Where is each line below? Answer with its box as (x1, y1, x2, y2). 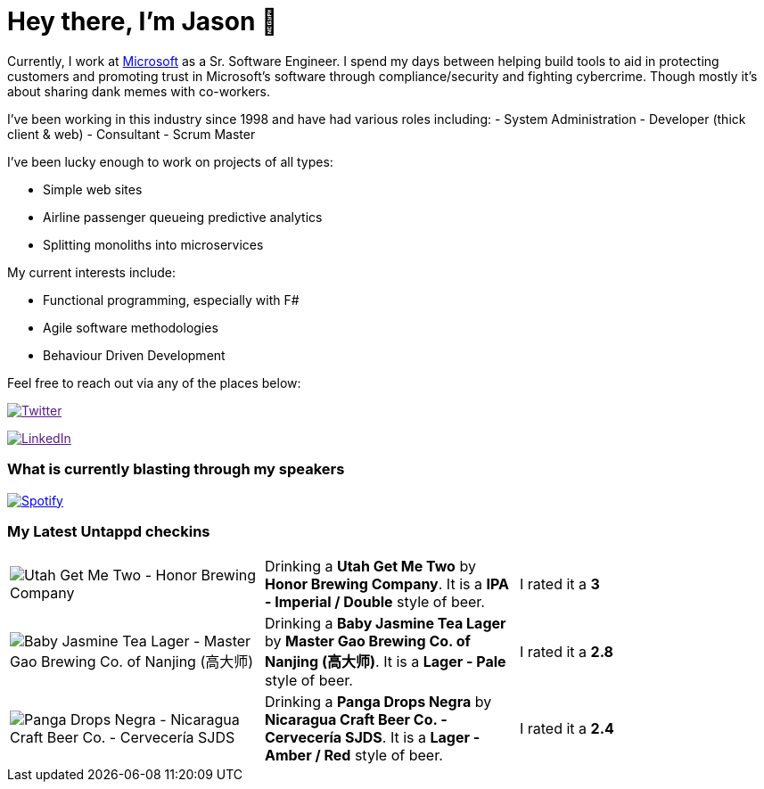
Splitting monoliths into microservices (43, 236, 264, 252)
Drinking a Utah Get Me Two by (264, 557, 476, 576)
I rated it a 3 (519, 575, 600, 594)
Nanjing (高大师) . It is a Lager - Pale (264, 653, 506, 671)
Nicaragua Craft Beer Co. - (264, 711, 448, 729)
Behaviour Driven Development (43, 347, 226, 363)
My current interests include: (7, 264, 176, 280)
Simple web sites (43, 181, 143, 197)
